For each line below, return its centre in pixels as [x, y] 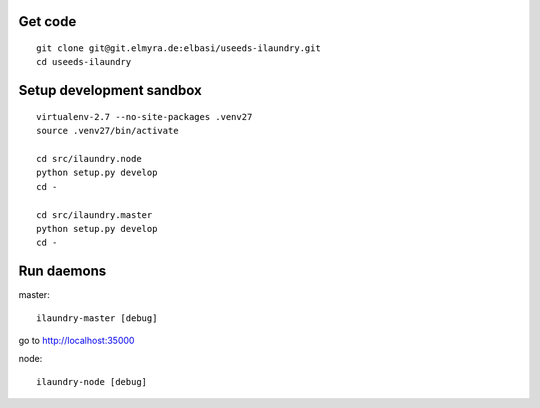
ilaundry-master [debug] [97, 318]
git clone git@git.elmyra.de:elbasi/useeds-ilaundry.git [179, 48]
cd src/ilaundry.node [89, 158]
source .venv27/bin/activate [107, 131]
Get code [47, 21]
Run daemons [62, 271]
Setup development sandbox [110, 90]
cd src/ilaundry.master [94, 214]
